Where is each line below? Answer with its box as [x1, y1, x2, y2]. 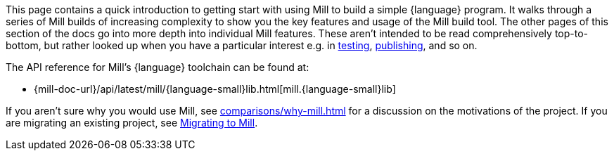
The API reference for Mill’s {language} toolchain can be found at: [6, 61, 309, 73]
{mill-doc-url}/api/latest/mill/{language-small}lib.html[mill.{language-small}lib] [34, 83, 396, 95]
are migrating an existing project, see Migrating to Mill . [6, 117, 258, 129]
